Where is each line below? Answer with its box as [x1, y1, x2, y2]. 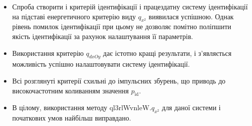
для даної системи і [162, 102, 221, 113]
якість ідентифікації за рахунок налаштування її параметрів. [12, 31, 193, 41]
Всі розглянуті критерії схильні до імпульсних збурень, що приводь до [12, 75, 226, 85]
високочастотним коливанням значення [12, 85, 129, 95]
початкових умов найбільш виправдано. [12, 113, 131, 123]
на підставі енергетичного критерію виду [12, 11, 136, 21]
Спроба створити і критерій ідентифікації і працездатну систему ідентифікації [12, 1, 248, 11]
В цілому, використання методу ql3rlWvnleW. [12, 102, 151, 113]
